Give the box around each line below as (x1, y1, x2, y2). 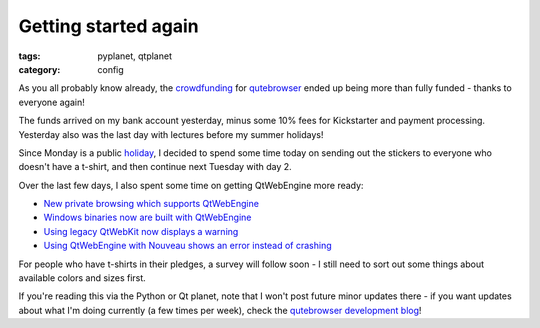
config (97, 63, 124, 75)
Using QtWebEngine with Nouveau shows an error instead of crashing (43, 240, 332, 252)
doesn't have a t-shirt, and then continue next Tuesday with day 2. (18, 161, 292, 173)
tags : (18, 50, 41, 62)
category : (18, 63, 61, 75)
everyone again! (18, 96, 85, 108)
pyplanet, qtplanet (97, 50, 172, 62)
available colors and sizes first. (18, 272, 147, 284)
